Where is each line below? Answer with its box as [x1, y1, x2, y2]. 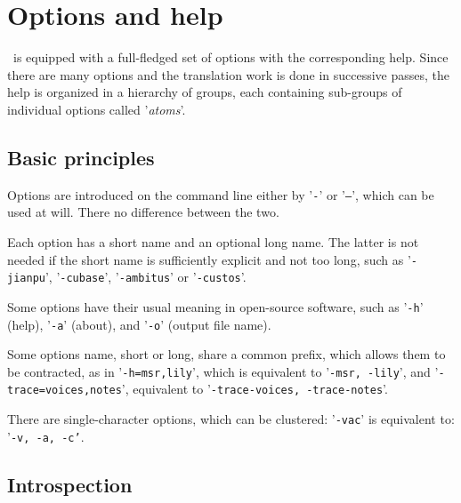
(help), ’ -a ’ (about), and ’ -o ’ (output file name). [7, 315, 271, 333]
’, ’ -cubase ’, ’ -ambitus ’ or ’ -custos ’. [44, 267, 247, 286]
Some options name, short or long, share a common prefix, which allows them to [7, 345, 446, 363]
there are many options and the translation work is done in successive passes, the [7, 65, 450, 84]
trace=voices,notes [7, 384, 122, 397]
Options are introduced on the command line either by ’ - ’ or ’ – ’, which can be [7, 185, 434, 204]
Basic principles [7, 143, 155, 171]
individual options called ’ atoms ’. [7, 100, 186, 118]
